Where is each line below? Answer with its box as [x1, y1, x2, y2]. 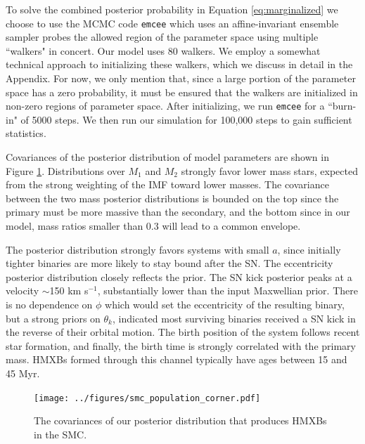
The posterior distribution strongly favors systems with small [6, 242, 269, 256]
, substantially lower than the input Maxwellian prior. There [97, 283, 358, 298]
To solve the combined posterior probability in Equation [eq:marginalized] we [6, 2, 338, 16]
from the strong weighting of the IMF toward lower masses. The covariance [6, 177, 329, 192]
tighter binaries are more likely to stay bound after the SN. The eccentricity [6, 256, 333, 270]
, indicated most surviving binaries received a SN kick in [112, 311, 356, 325]
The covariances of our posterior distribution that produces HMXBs [34, 413, 327, 428]
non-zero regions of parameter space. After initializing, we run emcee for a [6, 98, 325, 113]
